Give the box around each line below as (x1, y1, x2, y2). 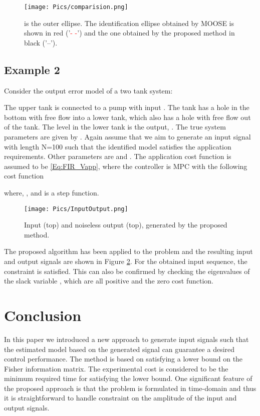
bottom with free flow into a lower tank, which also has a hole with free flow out (4, 111, 251, 122)
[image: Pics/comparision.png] (24, 3, 128, 10)
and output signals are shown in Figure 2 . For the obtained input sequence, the (4, 256, 247, 266)
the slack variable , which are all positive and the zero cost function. (4, 275, 213, 286)
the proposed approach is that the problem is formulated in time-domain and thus (4, 382, 256, 393)
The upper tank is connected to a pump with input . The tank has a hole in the (4, 102, 249, 112)
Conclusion (4, 304, 82, 325)
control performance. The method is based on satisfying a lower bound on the (4, 353, 243, 364)
